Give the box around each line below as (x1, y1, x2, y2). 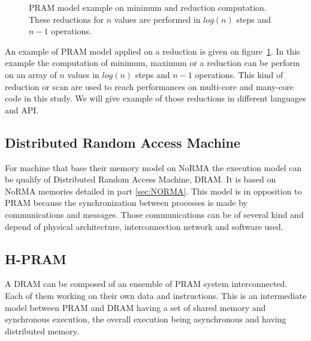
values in (67, 68, 99, 80)
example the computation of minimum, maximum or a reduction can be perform (5, 56, 300, 69)
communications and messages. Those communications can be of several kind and (5, 208, 304, 220)
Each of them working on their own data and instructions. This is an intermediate (5, 289, 307, 301)
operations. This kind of (195, 68, 283, 80)
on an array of (5, 68, 57, 80)
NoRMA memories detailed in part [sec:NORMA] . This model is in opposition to (5, 184, 302, 197)
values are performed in (114, 13, 201, 25)
